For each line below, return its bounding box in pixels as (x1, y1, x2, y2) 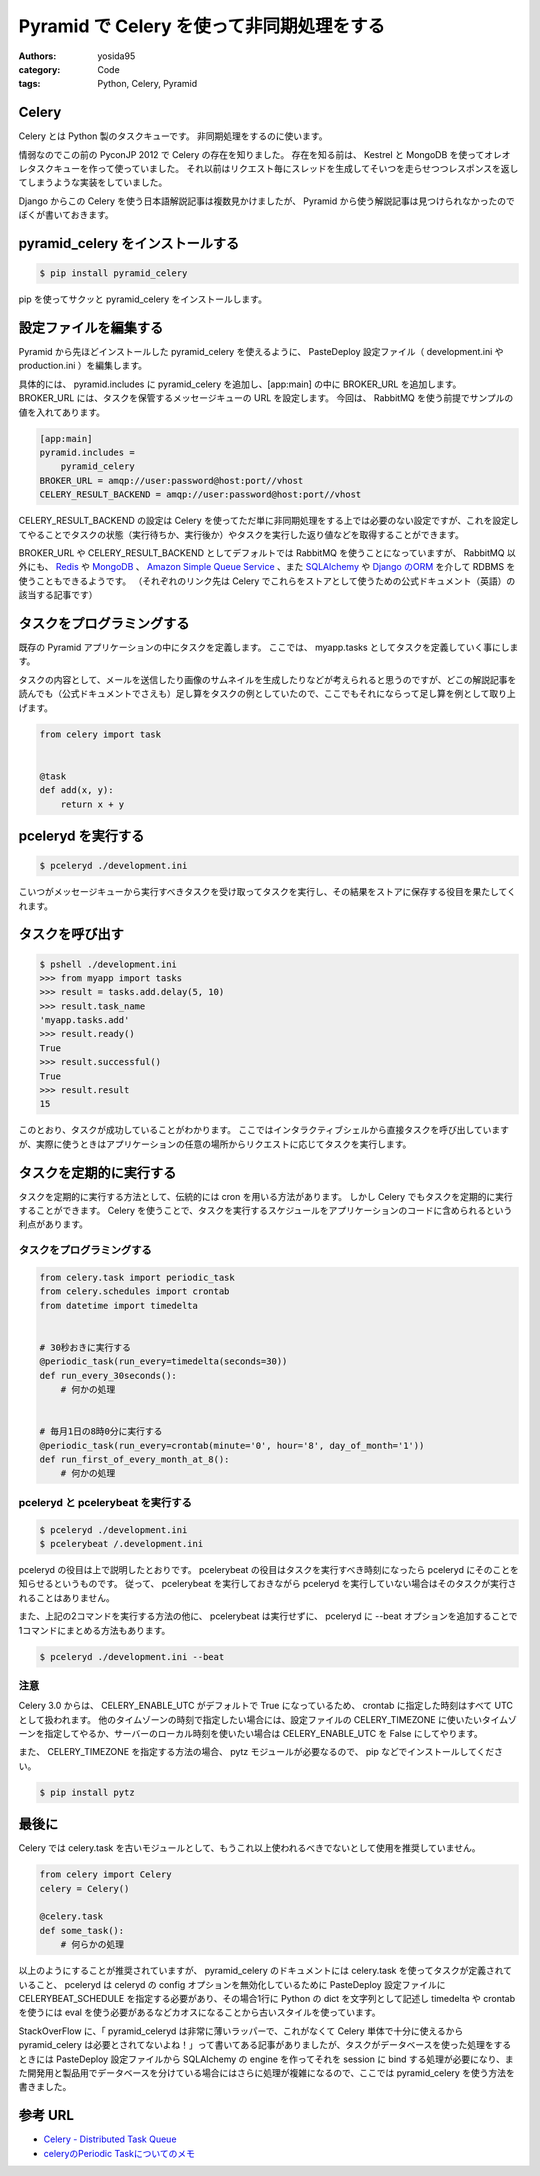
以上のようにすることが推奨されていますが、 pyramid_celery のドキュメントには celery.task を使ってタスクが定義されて (18, 1965, 513, 1977)
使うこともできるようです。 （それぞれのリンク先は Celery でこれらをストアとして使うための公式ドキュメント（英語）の (18, 575, 516, 587)
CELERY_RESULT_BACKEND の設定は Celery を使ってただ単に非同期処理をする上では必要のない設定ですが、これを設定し (18, 515, 519, 527)
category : (18, 63, 61, 75)
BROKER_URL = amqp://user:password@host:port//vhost (39, 475, 304, 486)
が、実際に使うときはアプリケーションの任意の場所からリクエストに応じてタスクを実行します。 (18, 1138, 412, 1150)
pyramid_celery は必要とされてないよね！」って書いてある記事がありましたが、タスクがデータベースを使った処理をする (18, 2039, 512, 2051)
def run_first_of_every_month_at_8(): (39, 1454, 230, 1465)
